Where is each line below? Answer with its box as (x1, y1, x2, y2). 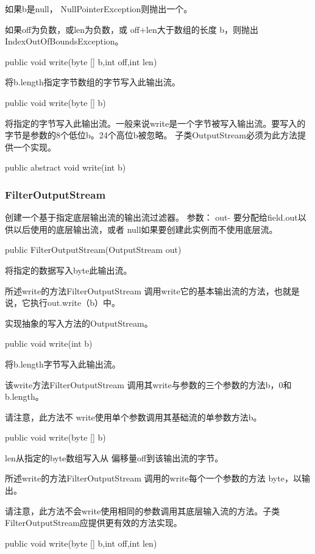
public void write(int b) (5, 337, 93, 350)
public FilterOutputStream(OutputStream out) (5, 243, 182, 256)
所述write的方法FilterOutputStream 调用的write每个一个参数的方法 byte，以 (5, 472, 302, 485)
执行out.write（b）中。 (30, 296, 121, 309)
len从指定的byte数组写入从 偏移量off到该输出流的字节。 (5, 451, 224, 464)
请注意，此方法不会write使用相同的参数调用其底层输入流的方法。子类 (5, 504, 280, 517)
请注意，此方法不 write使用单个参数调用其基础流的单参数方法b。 (5, 410, 262, 423)
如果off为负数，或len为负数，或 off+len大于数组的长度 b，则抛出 (5, 23, 259, 35)
